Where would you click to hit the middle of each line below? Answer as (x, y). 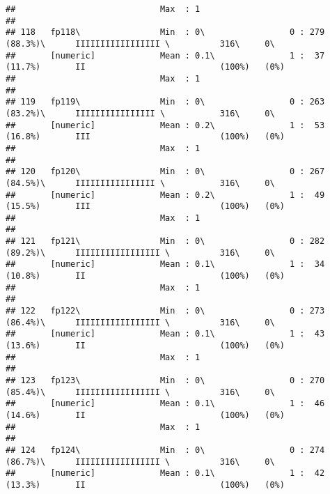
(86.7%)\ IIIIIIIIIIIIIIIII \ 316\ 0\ (140, 462)
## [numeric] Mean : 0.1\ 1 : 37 (165, 55)
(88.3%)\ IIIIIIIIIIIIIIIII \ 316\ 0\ (140, 44)
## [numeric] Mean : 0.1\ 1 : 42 (165, 473)
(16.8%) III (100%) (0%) (145, 137)
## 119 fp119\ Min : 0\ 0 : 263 (165, 102)
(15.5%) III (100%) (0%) (145, 207)
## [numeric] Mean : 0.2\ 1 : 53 (165, 125)
